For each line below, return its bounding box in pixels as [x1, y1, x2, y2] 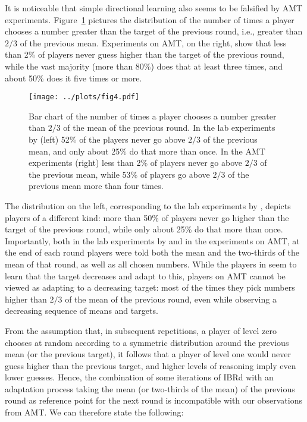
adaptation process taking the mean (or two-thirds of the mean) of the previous [5, 382, 295, 395]
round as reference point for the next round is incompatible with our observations [5, 394, 302, 407]
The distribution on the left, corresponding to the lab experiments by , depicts [5, 199, 291, 212]
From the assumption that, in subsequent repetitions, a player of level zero [5, 324, 277, 336]
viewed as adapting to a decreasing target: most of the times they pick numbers [5, 281, 295, 294]
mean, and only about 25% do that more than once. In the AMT [29, 144, 265, 157]
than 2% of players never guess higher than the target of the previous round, [5, 48, 284, 61]
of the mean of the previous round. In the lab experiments [63, 121, 275, 134]
